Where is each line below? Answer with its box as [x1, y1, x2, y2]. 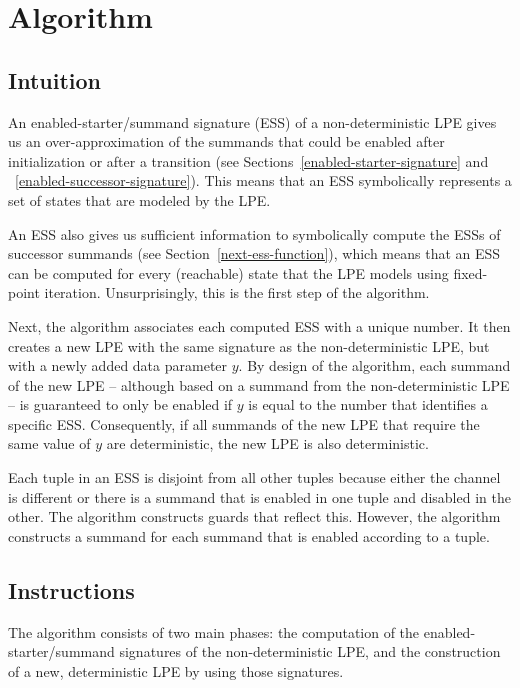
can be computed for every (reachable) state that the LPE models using [8, 262, 449, 283]
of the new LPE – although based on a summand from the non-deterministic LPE [8, 374, 510, 395]
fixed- [453, 262, 488, 283]
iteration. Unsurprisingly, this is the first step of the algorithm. [44, 282, 430, 303]
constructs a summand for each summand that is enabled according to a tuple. [8, 525, 490, 546]
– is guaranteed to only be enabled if [8, 394, 233, 415]
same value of [8, 433, 91, 454]
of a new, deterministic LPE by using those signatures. [8, 660, 344, 681]
